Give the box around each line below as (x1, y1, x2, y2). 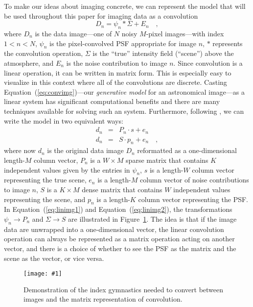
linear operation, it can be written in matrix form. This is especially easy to (4, 67, 231, 77)
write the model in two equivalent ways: (4, 115, 123, 126)
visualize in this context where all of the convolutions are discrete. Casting (4, 77, 227, 87)
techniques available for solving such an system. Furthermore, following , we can (4, 105, 244, 116)
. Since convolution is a (173, 57, 243, 68)
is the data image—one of (35, 28, 112, 38)
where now (4, 145, 36, 155)
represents (212, 38, 243, 48)
